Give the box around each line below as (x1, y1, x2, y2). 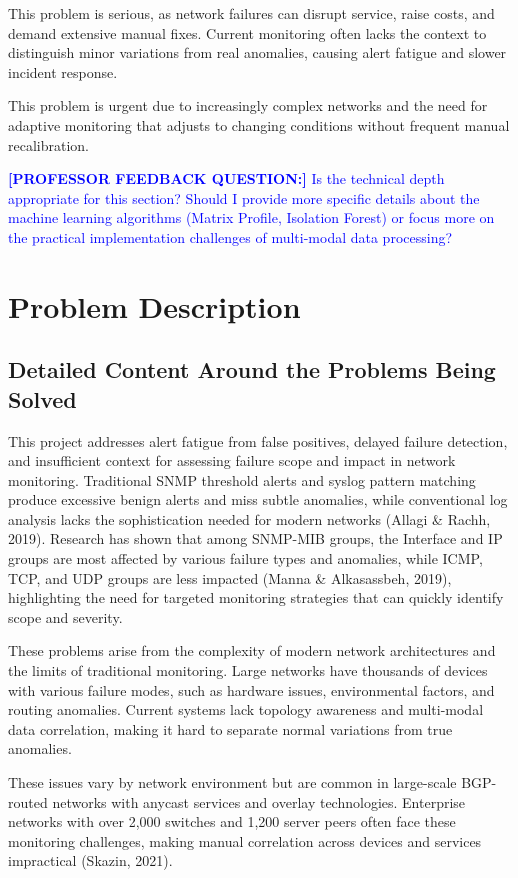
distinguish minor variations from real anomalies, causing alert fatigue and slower (8, 42, 507, 63)
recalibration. (8, 134, 89, 155)
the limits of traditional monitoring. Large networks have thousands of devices (8, 660, 488, 681)
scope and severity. (8, 606, 123, 627)
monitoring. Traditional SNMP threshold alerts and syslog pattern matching (8, 469, 476, 490)
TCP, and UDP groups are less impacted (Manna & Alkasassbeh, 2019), (8, 567, 452, 588)
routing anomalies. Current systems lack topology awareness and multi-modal (8, 699, 484, 720)
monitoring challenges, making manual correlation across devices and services (8, 830, 482, 851)
